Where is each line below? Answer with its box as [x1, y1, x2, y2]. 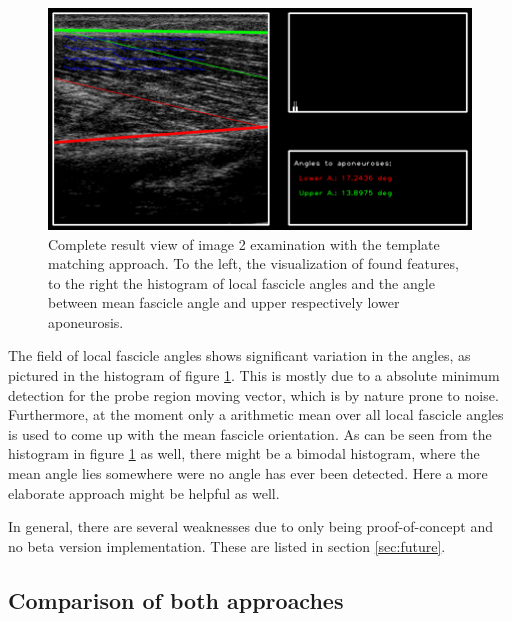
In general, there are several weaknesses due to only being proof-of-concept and [8, 516, 494, 537]
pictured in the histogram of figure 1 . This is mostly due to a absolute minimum [8, 365, 500, 386]
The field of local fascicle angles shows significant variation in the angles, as [8, 345, 471, 366]
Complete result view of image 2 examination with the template [48, 233, 440, 254]
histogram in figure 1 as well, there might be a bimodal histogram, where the [8, 443, 480, 464]
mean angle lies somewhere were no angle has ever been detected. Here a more [8, 463, 488, 484]
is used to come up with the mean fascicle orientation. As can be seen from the [8, 423, 492, 444]
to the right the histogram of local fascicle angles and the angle [48, 272, 435, 293]
